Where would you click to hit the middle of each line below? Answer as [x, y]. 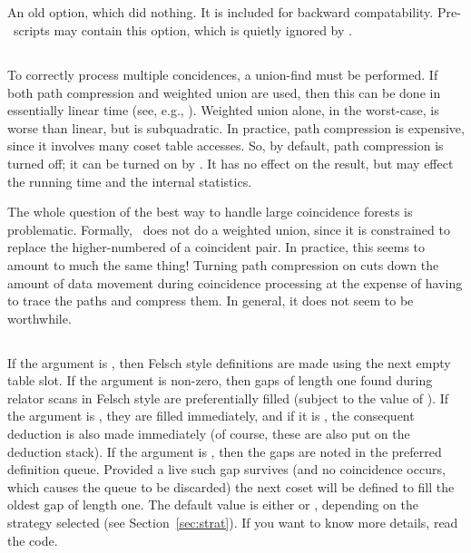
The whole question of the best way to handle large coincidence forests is [210, 212]
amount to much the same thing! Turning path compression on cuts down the [223, 264]
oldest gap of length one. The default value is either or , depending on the [213, 504]
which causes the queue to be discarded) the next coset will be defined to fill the [231, 486]
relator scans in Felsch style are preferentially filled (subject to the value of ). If [228, 398]
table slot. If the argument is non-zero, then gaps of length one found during [220, 380]
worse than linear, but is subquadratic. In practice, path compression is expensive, [236, 127]
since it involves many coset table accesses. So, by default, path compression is [226, 146]
